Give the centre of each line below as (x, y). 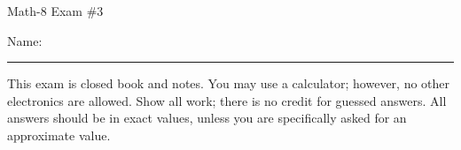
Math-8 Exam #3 (55, 11)
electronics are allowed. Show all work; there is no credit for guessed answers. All (227, 100)
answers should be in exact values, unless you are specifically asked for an (207, 118)
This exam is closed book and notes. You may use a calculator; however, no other (229, 83)
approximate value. (59, 135)
